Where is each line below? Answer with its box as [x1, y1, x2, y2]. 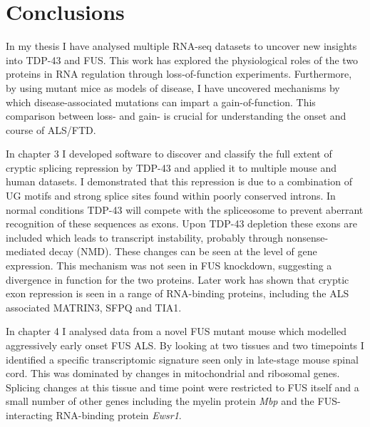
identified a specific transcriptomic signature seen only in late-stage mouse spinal [6, 351, 359, 366]
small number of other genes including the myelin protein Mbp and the [6, 393, 314, 408]
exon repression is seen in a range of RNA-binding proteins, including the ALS [6, 286, 349, 301]
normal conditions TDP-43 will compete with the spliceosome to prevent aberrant [6, 202, 364, 217]
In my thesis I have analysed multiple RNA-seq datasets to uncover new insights [6, 38, 357, 53]
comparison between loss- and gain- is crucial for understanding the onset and [6, 108, 346, 123]
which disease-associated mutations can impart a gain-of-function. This [6, 94, 316, 109]
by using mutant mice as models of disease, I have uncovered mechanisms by [6, 80, 340, 95]
